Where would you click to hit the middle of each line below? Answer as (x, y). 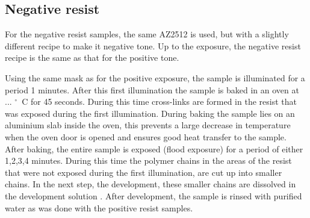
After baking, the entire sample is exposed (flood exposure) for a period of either (154, 148)
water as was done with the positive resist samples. (99, 207)
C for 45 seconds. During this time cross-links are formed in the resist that (159, 101)
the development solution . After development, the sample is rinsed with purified (153, 195)
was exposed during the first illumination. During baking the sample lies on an (150, 113)
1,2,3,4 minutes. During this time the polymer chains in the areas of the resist (148, 160)
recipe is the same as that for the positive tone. (92, 58)
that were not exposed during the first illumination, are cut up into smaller (144, 172)
